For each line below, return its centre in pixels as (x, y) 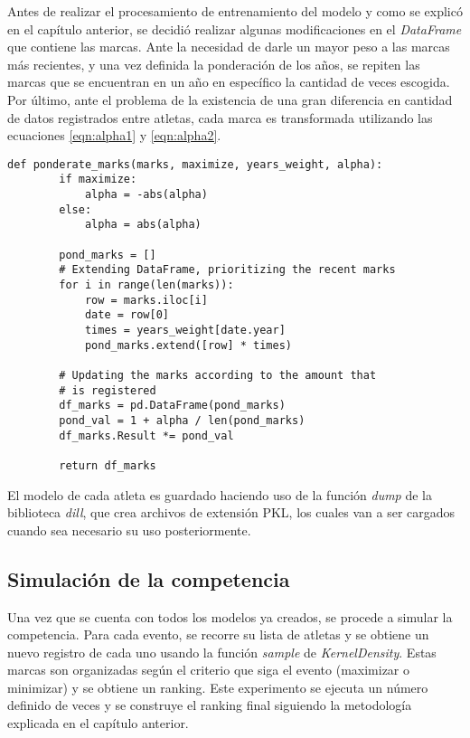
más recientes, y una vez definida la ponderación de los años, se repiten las (214, 64)
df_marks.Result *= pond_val (146, 435)
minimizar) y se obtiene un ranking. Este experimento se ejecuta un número (218, 687)
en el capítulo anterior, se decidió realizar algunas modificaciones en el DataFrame (235, 28)
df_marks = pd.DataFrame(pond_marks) (172, 406)
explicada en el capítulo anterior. (98, 723)
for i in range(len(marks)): (146, 285)
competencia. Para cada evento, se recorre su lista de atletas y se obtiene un (218, 634)
